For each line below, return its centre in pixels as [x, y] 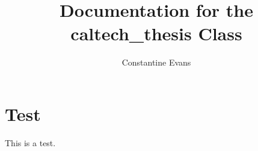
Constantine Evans [156, 62]
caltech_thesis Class [156, 33]
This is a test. [30, 142]
